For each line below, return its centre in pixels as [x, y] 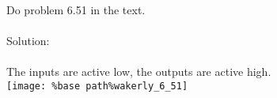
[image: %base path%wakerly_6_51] [97, 86]
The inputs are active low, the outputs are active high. [139, 72]
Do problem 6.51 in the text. [76, 9]
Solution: [28, 41]
